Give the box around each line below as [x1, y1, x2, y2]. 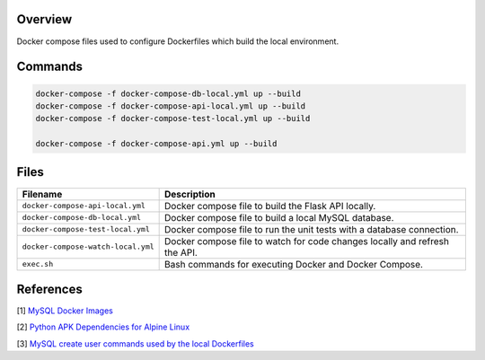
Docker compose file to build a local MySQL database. [164, 211, 394, 224]
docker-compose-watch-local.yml [22, 242, 154, 251]
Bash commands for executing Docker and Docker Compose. [164, 258, 424, 270]
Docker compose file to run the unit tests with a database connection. [164, 223, 459, 235]
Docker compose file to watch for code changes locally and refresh [164, 234, 449, 247]
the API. [164, 246, 198, 259]
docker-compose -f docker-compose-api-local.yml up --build [35, 101, 306, 111]
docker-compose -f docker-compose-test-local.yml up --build [35, 113, 311, 124]
